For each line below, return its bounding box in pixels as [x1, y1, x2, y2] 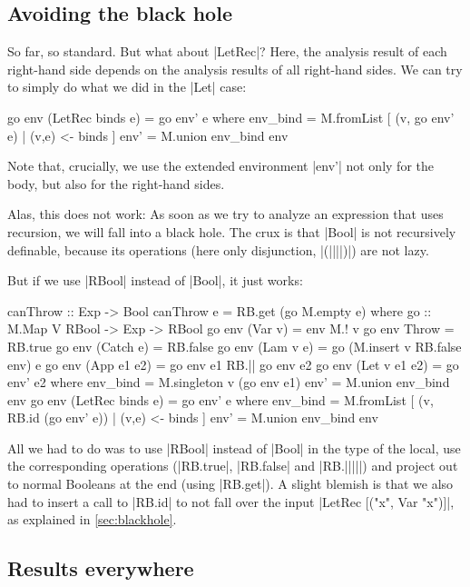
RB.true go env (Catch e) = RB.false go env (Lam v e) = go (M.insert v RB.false [7, 336, 462, 355]
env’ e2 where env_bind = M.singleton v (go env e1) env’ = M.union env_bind [7, 373, 450, 392]
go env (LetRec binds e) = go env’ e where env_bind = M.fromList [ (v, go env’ [7, 107, 455, 126]
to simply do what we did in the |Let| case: [7, 77, 247, 96]
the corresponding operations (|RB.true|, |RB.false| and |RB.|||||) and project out [7, 456, 458, 475]
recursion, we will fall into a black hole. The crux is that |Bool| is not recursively [7, 222, 456, 241]
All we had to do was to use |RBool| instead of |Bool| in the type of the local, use [7, 438, 461, 457]
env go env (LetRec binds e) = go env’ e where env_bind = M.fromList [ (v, [7, 390, 434, 409]
